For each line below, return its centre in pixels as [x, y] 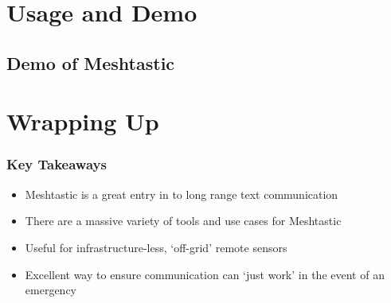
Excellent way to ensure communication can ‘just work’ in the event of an [205, 274]
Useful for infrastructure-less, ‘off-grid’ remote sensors [156, 247]
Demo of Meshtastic [91, 62]
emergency [51, 290]
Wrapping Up [83, 121]
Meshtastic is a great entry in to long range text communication [182, 194]
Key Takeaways [57, 164]
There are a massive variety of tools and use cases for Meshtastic [183, 221]
